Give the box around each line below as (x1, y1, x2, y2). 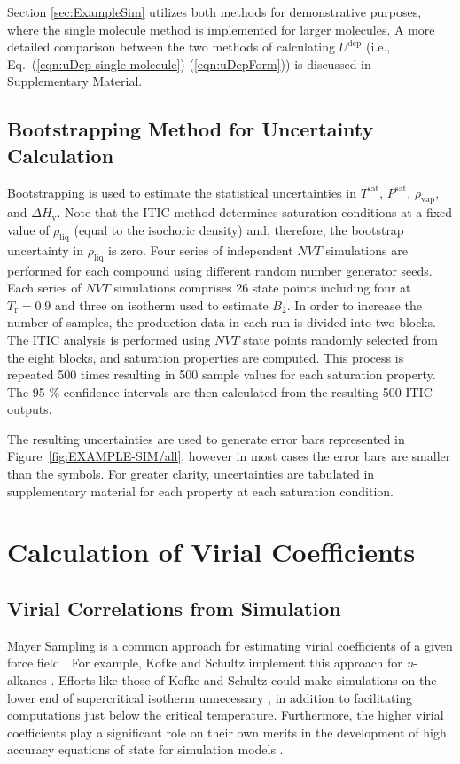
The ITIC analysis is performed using (7, 330, 211, 348)
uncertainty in (7, 240, 84, 259)
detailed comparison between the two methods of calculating (7, 37, 336, 56)
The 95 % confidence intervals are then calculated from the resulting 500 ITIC (7, 382, 433, 401)
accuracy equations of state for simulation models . (7, 740, 284, 759)
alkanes (7, 671, 47, 690)
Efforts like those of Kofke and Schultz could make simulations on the (58, 671, 437, 690)
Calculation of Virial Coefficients (7, 534, 416, 570)
